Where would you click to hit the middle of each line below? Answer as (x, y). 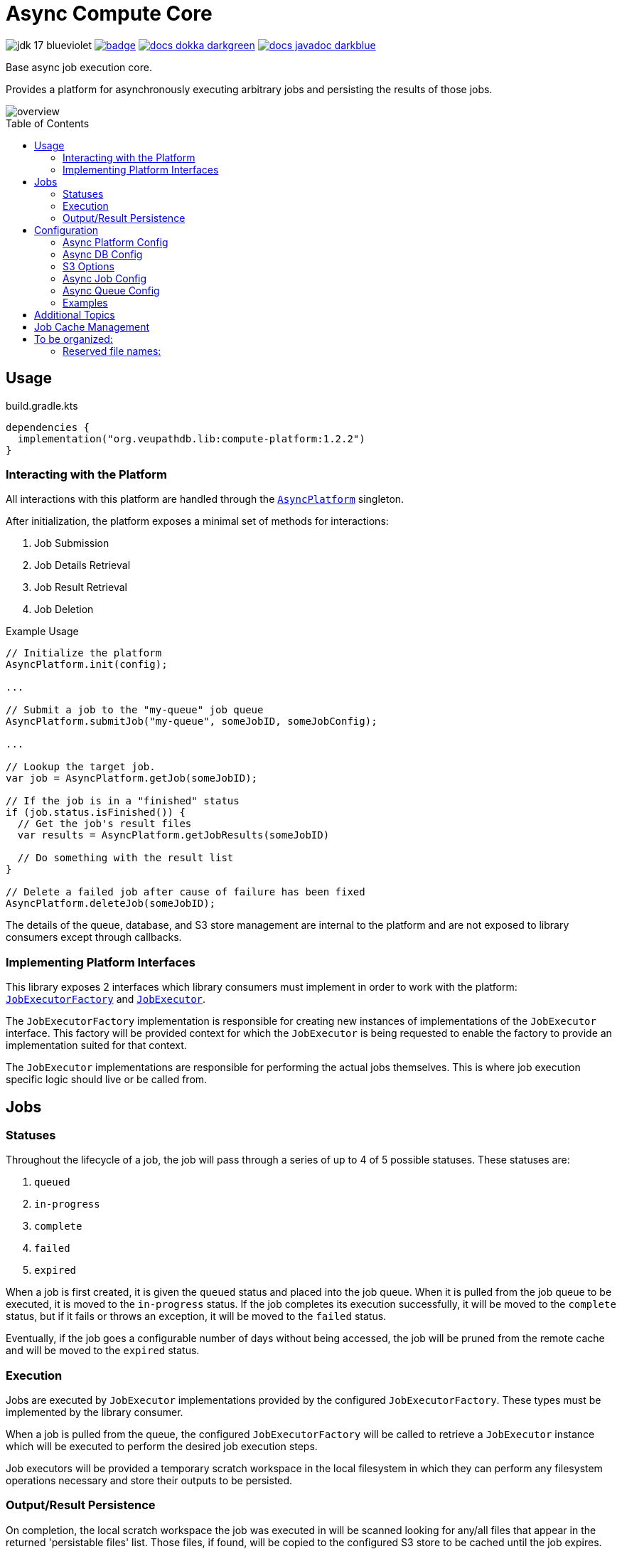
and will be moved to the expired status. (103, 1351)
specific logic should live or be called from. (107, 1080)
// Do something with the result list (125, 858)
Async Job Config (105, 278)
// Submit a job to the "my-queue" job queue (135, 710)
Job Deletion (64, 610)
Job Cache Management (92, 326)
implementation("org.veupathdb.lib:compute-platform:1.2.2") (191, 438)
